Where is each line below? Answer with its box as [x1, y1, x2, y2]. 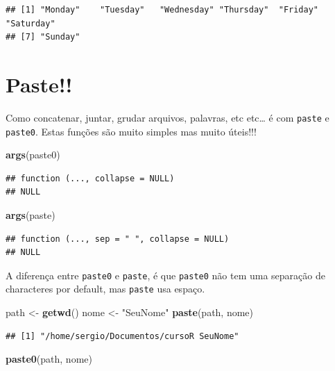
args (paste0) [6, 147, 60, 162]
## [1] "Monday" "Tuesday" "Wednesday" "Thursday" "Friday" [6, 5, 319, 15]
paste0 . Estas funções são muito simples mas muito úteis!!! [6, 124, 257, 138]
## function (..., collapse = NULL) [6, 173, 175, 183]
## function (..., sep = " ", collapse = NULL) [6, 233, 230, 244]
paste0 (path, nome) [6, 352, 92, 366]
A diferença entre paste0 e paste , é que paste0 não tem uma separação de [6, 267, 325, 282]
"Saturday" [6, 18, 55, 28]
